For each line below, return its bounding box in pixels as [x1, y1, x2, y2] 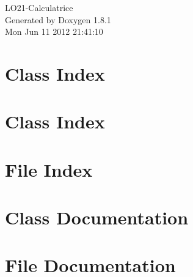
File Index [5, 157, 93, 182]
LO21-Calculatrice [5, 1, 73, 13]
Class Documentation [5, 205, 189, 230]
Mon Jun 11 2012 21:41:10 [5, 25, 103, 38]
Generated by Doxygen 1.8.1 [5, 13, 111, 26]
